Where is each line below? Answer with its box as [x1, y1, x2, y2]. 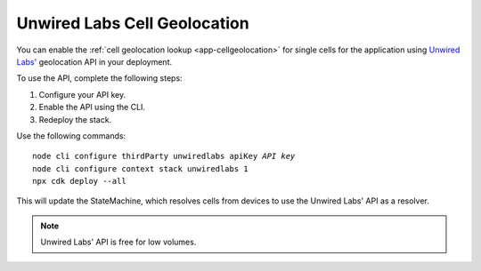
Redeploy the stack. [38, 114, 112, 124]
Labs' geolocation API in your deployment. [16, 56, 173, 67]
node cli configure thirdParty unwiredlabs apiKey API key [32, 151, 296, 162]
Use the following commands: [16, 130, 126, 141]
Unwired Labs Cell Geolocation [16, 13, 249, 33]
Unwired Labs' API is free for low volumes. [40, 236, 197, 248]
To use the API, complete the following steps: [16, 73, 183, 84]
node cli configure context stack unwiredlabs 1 [32, 163, 249, 173]
